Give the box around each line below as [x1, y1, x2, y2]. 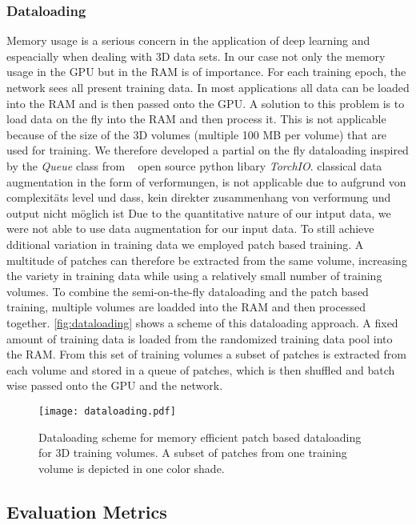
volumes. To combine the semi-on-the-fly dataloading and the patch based [6, 283, 369, 299]
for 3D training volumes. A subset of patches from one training [38, 444, 347, 461]
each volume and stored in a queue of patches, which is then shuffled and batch [6, 361, 395, 378]
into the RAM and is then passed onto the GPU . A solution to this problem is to [6, 94, 405, 111]
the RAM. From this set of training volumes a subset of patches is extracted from [6, 346, 406, 363]
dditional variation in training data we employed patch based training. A [6, 235, 364, 252]
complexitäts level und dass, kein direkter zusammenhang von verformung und [6, 189, 391, 206]
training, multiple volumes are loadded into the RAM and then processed [6, 299, 366, 315]
